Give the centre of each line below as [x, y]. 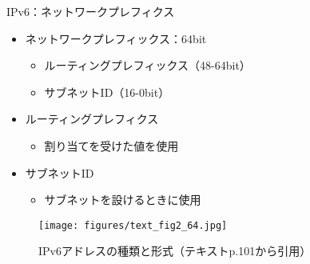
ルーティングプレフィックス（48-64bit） [147, 65]
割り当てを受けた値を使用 [111, 145]
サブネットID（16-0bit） [107, 92]
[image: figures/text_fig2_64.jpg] [133, 225]
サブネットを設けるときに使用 [123, 200]
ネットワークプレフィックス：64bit [116, 38]
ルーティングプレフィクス [92, 119]
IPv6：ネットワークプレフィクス [91, 11]
